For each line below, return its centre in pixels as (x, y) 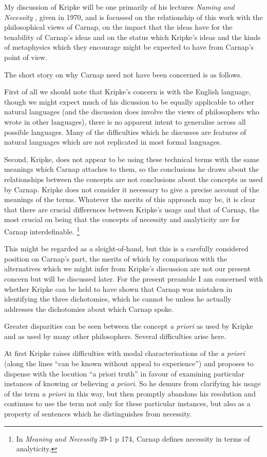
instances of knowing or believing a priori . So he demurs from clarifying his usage (132, 383)
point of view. (26, 57)
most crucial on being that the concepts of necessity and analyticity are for (122, 219)
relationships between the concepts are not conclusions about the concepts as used (133, 179)
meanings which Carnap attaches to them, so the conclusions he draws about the (131, 169)
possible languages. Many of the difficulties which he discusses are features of (125, 132)
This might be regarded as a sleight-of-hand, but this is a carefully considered (126, 249)
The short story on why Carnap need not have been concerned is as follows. (123, 74)
